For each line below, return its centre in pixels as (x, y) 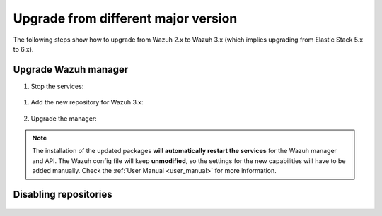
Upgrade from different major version (125, 18)
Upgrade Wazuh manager (71, 70)
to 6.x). (23, 49)
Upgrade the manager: (64, 118)
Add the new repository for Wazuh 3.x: (87, 102)
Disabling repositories (63, 194)
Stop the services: (57, 86)
